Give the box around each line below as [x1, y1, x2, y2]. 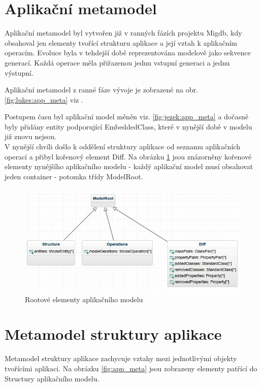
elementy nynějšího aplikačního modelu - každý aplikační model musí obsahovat [5, 161, 253, 172]
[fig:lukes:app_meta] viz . [5, 94, 83, 105]
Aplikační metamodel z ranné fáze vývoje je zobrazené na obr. [5, 84, 198, 95]
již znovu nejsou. [5, 131, 56, 142]
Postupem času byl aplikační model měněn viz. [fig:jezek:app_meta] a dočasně [5, 111, 248, 122]
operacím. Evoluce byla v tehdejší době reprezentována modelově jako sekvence [5, 47, 251, 58]
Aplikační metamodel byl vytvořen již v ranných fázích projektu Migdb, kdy [5, 27, 242, 38]
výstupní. [5, 67, 34, 78]
